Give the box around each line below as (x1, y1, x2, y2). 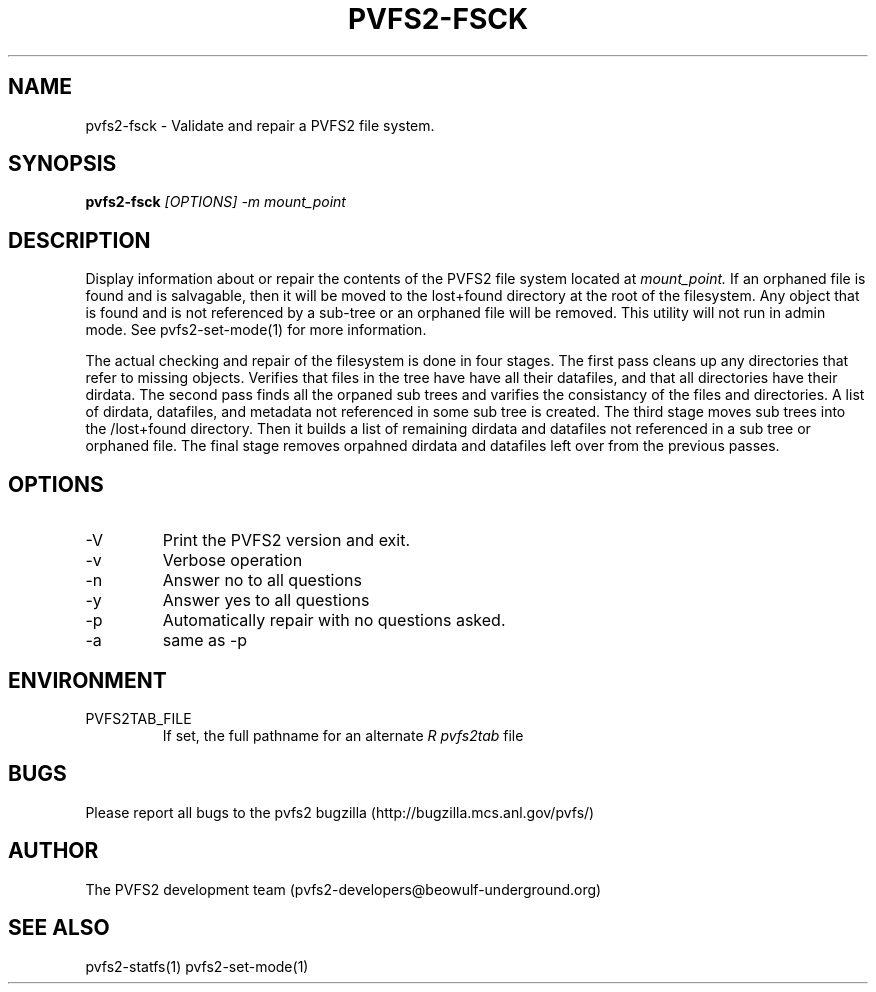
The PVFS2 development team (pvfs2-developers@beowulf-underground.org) (85, 880, 602, 898)
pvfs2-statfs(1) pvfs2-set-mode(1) (85, 957, 309, 975)
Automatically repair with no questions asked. (162, 610, 506, 631)
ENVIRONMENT (8, 667, 167, 693)
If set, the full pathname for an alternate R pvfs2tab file (162, 726, 524, 744)
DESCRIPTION (8, 227, 151, 253)
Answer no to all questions (162, 570, 362, 591)
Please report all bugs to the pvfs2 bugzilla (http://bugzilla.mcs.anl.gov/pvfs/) (85, 803, 595, 821)
